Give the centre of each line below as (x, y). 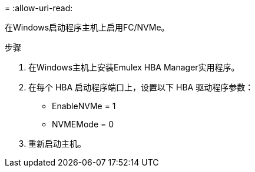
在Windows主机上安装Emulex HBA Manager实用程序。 (134, 67)
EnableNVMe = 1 (84, 106)
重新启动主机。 (57, 144)
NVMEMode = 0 (83, 124)
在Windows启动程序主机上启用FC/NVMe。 (87, 27)
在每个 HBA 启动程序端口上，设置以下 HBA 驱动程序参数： (141, 87)
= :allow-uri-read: (39, 8)
